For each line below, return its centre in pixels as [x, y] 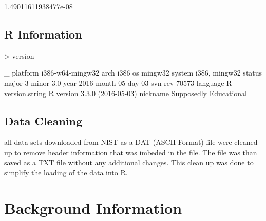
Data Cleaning [43, 121]
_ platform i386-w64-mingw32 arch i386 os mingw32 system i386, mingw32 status [133, 73]
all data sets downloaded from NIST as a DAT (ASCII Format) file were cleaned [131, 142]
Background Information [93, 207]
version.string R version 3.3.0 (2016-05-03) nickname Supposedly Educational [126, 93]
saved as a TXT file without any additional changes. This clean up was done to [129, 162]
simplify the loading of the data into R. [66, 172]
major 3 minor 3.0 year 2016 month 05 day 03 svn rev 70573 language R [118, 82]
